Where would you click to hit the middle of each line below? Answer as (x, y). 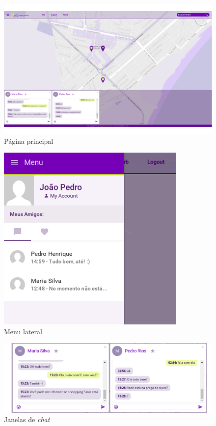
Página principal (29, 141)
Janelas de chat (27, 419)
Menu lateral (23, 331)
